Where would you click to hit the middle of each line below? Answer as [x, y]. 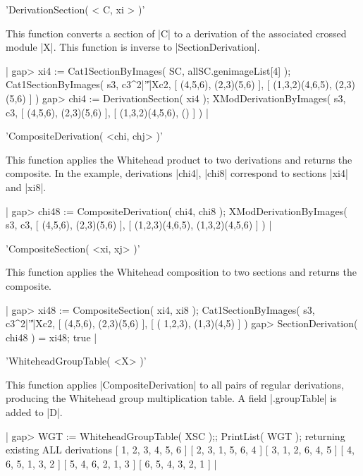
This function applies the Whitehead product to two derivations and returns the [179, 159]
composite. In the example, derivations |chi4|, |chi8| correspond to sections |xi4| [177, 173]
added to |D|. [34, 412]
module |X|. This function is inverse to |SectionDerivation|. [133, 47]
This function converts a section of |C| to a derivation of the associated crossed [176, 33]
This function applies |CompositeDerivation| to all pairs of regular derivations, [175, 384]
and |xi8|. [26, 187]
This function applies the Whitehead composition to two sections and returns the [181, 272]
